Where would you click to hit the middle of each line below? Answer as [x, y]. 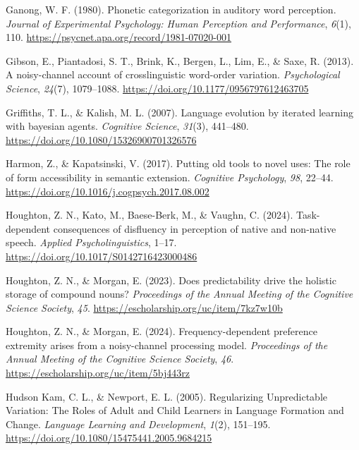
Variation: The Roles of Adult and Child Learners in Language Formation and [175, 410]
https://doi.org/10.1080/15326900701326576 [101, 139]
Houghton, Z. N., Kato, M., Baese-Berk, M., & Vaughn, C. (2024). [150, 215]
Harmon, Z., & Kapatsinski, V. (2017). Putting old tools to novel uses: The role [178, 163]
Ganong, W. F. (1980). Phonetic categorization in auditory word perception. [171, 9]
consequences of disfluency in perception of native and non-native [195, 228]
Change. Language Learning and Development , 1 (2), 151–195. [138, 424]
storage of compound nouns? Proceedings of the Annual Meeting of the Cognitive [179, 294]
